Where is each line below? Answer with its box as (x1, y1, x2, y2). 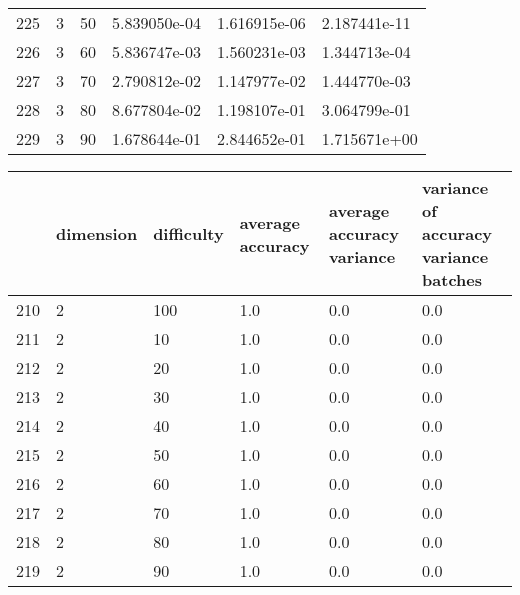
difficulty (153, 222, 224, 245)
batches (422, 268, 482, 291)
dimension (56, 222, 138, 245)
